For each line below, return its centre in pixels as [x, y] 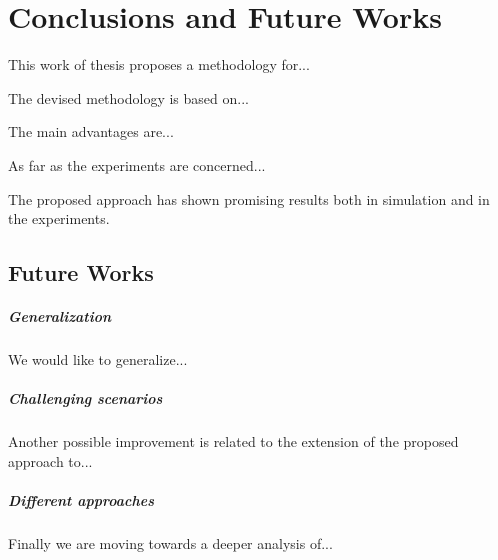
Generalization [60, 316]
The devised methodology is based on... [128, 97]
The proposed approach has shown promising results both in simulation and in [249, 198]
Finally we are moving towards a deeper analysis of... [170, 542]
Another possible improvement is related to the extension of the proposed [233, 441]
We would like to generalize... [98, 359]
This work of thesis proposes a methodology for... [159, 64]
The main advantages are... [91, 131]
